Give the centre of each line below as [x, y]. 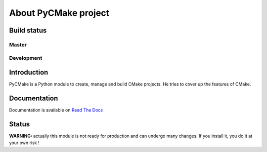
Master [18, 44]
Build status [28, 30]
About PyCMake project [59, 13]
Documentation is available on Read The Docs [56, 110]
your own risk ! [24, 143]
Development [26, 58]
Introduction [29, 72]
